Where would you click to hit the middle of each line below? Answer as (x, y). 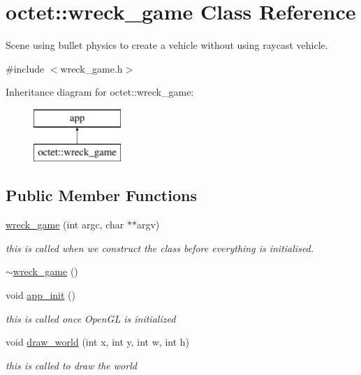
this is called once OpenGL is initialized (91, 318)
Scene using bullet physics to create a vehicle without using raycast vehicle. (167, 45)
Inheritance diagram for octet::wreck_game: (100, 92)
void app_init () (40, 295)
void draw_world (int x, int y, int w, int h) (98, 342)
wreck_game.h (91, 68)
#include (25, 68)
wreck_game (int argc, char (65, 225)
